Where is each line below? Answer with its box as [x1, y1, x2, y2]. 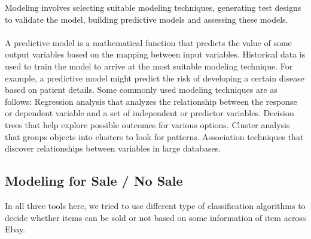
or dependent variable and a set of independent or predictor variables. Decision [5, 107, 294, 119]
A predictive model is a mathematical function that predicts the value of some [5, 36, 292, 49]
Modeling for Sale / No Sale [5, 171, 183, 190]
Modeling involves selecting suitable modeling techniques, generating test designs [5, 1, 301, 13]
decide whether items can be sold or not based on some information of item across [5, 211, 306, 223]
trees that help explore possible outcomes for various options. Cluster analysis [5, 118, 290, 131]
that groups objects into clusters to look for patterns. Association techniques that [5, 130, 304, 143]
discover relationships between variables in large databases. [5, 142, 221, 155]
